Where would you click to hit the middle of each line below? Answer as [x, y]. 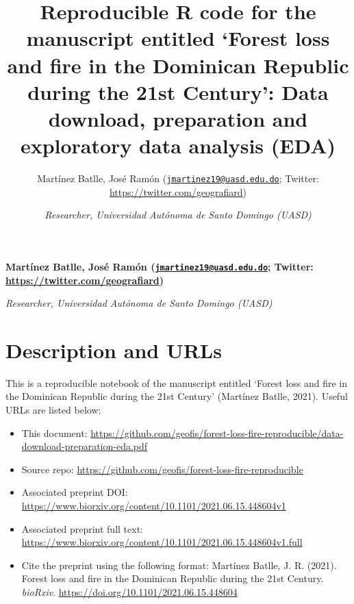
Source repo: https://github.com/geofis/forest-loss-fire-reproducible [162, 469]
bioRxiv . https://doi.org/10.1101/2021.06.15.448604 [129, 592]
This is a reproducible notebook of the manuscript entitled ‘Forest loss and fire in [177, 382]
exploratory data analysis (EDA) [178, 146]
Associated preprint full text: [82, 528]
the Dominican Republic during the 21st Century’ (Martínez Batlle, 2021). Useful [177, 396]
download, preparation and [178, 118]
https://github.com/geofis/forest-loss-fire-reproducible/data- [217, 432]
